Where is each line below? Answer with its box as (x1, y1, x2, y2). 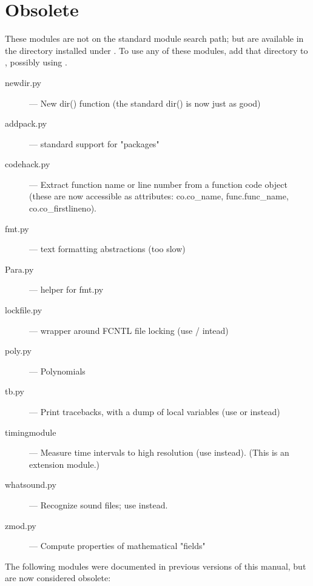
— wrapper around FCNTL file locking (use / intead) (29, 324, 229, 336)
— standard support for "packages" (29, 137, 160, 150)
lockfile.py (5, 304, 42, 316)
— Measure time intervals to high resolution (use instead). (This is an (29, 446, 289, 459)
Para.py (5, 262, 34, 275)
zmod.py (5, 519, 36, 531)
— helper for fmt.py (29, 283, 104, 296)
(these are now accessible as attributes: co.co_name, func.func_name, (29, 190, 289, 202)
